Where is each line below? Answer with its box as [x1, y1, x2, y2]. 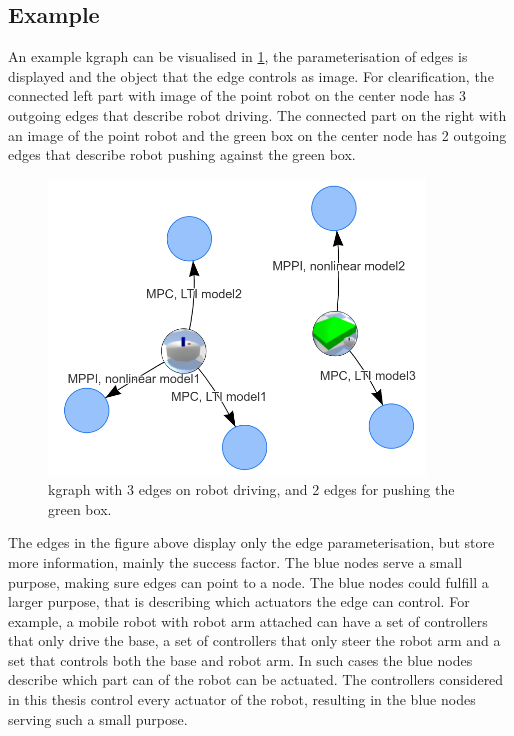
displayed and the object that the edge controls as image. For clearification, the [8, 65, 494, 86]
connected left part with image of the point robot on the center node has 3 [8, 85, 466, 106]
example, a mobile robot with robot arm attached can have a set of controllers [8, 610, 488, 631]
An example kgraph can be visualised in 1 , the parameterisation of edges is [8, 46, 468, 67]
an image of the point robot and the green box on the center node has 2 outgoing [8, 124, 507, 145]
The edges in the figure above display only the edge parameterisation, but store [8, 532, 495, 553]
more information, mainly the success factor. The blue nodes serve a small [8, 551, 463, 572]
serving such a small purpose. [8, 708, 188, 729]
